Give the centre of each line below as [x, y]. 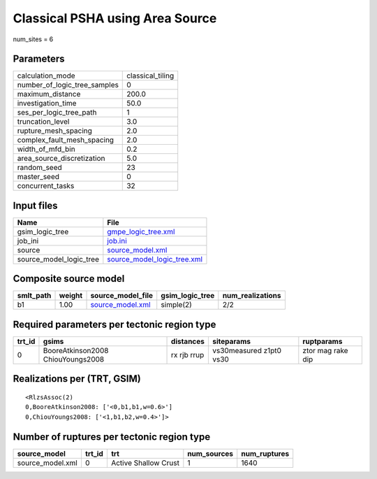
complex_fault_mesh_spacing [66, 140]
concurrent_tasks [46, 186]
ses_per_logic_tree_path [57, 113]
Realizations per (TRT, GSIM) [77, 379]
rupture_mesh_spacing [54, 131]
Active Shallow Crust [145, 463]
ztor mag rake [325, 351]
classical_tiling [150, 76]
